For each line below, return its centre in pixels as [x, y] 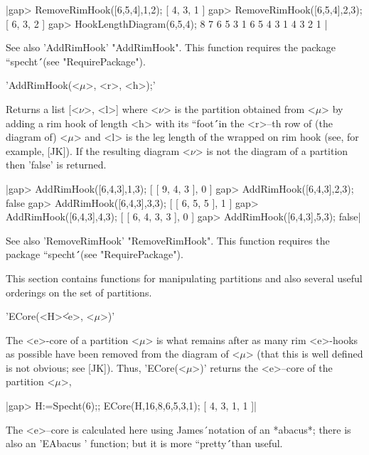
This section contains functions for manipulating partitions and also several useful [184, 278]
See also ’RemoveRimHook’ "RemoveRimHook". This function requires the [168, 240]
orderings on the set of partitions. [79, 292]
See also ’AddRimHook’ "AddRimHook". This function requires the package [171, 47]
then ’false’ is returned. [56, 165]
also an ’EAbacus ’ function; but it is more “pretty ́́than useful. [144, 443]
